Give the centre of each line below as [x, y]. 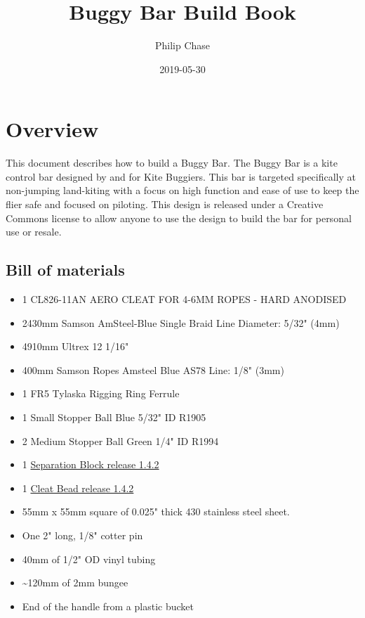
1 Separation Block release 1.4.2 [91, 464]
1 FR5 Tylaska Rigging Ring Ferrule [101, 393]
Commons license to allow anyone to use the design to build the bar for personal [179, 218]
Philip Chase [182, 45]
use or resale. [34, 232]
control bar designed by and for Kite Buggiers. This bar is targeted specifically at [181, 176]
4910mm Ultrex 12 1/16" [75, 346]
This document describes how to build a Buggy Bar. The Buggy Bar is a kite [172, 163]
